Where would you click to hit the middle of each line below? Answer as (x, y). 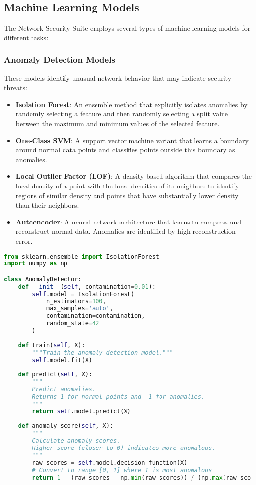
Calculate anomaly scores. (76, 441)
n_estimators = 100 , (76, 301)
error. (24, 241)
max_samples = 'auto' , (80, 309)
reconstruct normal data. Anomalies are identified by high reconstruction (126, 231)
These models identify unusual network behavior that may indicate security (118, 78)
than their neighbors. (47, 205)
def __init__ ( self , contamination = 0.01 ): (87, 286)
